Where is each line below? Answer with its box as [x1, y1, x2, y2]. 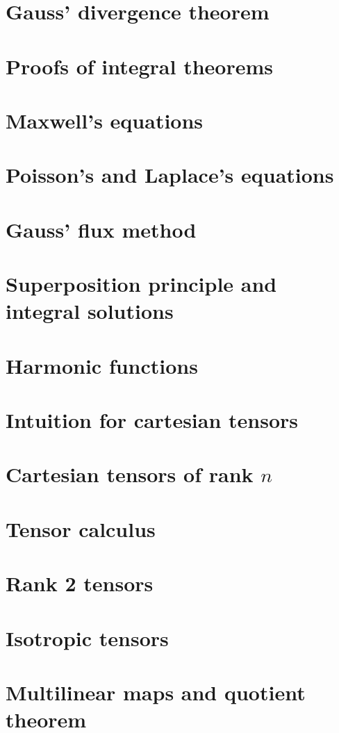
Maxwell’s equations [6, 106, 204, 134]
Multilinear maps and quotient [6, 677, 306, 706]
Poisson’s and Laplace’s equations [6, 160, 334, 189]
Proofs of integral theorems [6, 51, 274, 80]
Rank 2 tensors [6, 569, 154, 598]
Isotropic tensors [6, 623, 169, 652]
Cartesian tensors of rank [6, 460, 254, 488]
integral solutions [6, 297, 174, 325]
